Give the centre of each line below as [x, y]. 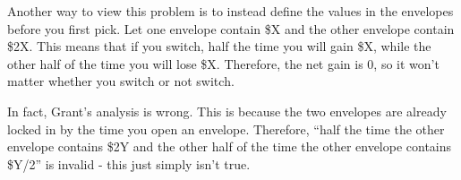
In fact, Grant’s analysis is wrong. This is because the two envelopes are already [227, 111]
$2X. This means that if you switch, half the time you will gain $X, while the [219, 46]
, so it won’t [406, 63]
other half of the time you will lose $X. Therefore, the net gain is [185, 63]
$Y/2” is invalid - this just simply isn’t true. [129, 163]
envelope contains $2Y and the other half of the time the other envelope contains [230, 146]
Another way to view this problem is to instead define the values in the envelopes [230, 11]
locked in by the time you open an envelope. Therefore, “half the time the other [226, 129]
